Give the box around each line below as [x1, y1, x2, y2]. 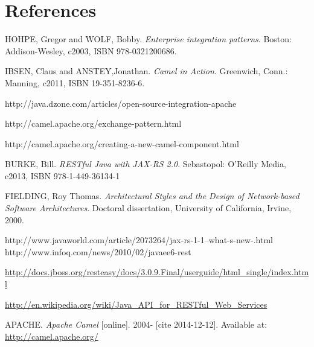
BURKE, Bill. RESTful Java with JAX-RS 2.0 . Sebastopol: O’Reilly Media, [5, 158, 286, 170]
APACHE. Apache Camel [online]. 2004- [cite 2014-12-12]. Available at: [5, 318, 268, 331]
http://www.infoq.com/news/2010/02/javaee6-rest [5, 245, 191, 258]
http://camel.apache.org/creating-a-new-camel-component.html [5, 137, 239, 150]
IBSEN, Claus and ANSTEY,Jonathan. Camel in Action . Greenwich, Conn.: [5, 65, 288, 77]
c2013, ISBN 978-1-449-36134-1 [5, 169, 120, 182]
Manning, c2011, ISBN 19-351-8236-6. [5, 76, 145, 89]
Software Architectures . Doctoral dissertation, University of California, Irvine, [5, 202, 292, 214]
